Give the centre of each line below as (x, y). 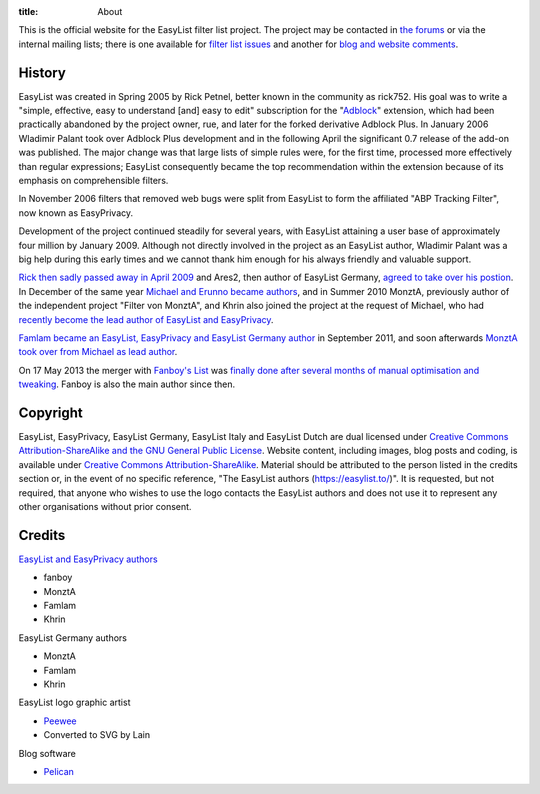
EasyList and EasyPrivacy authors (88, 559)
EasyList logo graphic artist (74, 702)
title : (28, 11)
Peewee (60, 721)
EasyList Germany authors (72, 637)
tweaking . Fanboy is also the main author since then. (127, 384)
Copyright (51, 412)
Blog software (47, 753)
